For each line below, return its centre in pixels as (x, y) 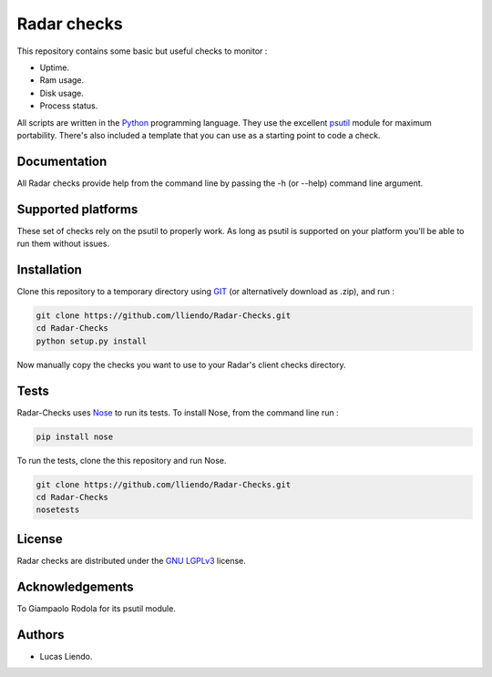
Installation (49, 269)
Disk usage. (61, 93)
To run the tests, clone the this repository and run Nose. (122, 460)
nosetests (58, 510)
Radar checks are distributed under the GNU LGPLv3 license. (131, 560)
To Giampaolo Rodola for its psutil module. (97, 608)
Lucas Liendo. (66, 656)
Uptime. (55, 67)
